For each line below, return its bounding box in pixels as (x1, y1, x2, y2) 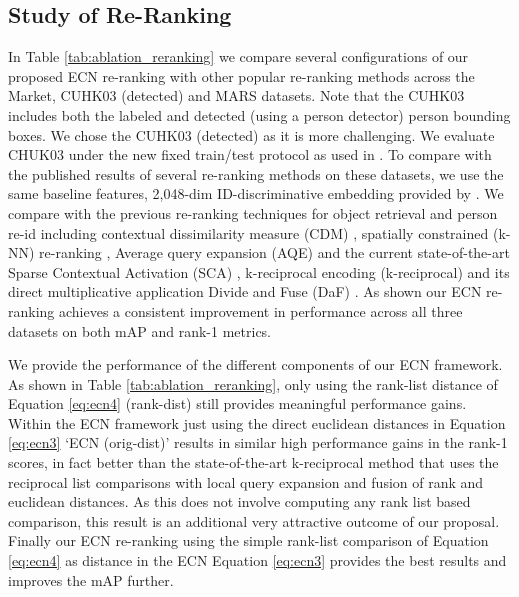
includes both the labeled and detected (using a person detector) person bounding (8, 104, 511, 125)
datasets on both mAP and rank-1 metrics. (8, 320, 272, 341)
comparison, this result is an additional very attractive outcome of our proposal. (8, 510, 500, 531)
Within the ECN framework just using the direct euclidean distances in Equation (8, 412, 506, 433)
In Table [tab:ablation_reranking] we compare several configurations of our (8, 46, 469, 67)
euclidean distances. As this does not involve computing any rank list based (8, 491, 471, 512)
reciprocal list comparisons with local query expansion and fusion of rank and (8, 471, 484, 492)
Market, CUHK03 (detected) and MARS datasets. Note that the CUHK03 (8, 85, 465, 106)
